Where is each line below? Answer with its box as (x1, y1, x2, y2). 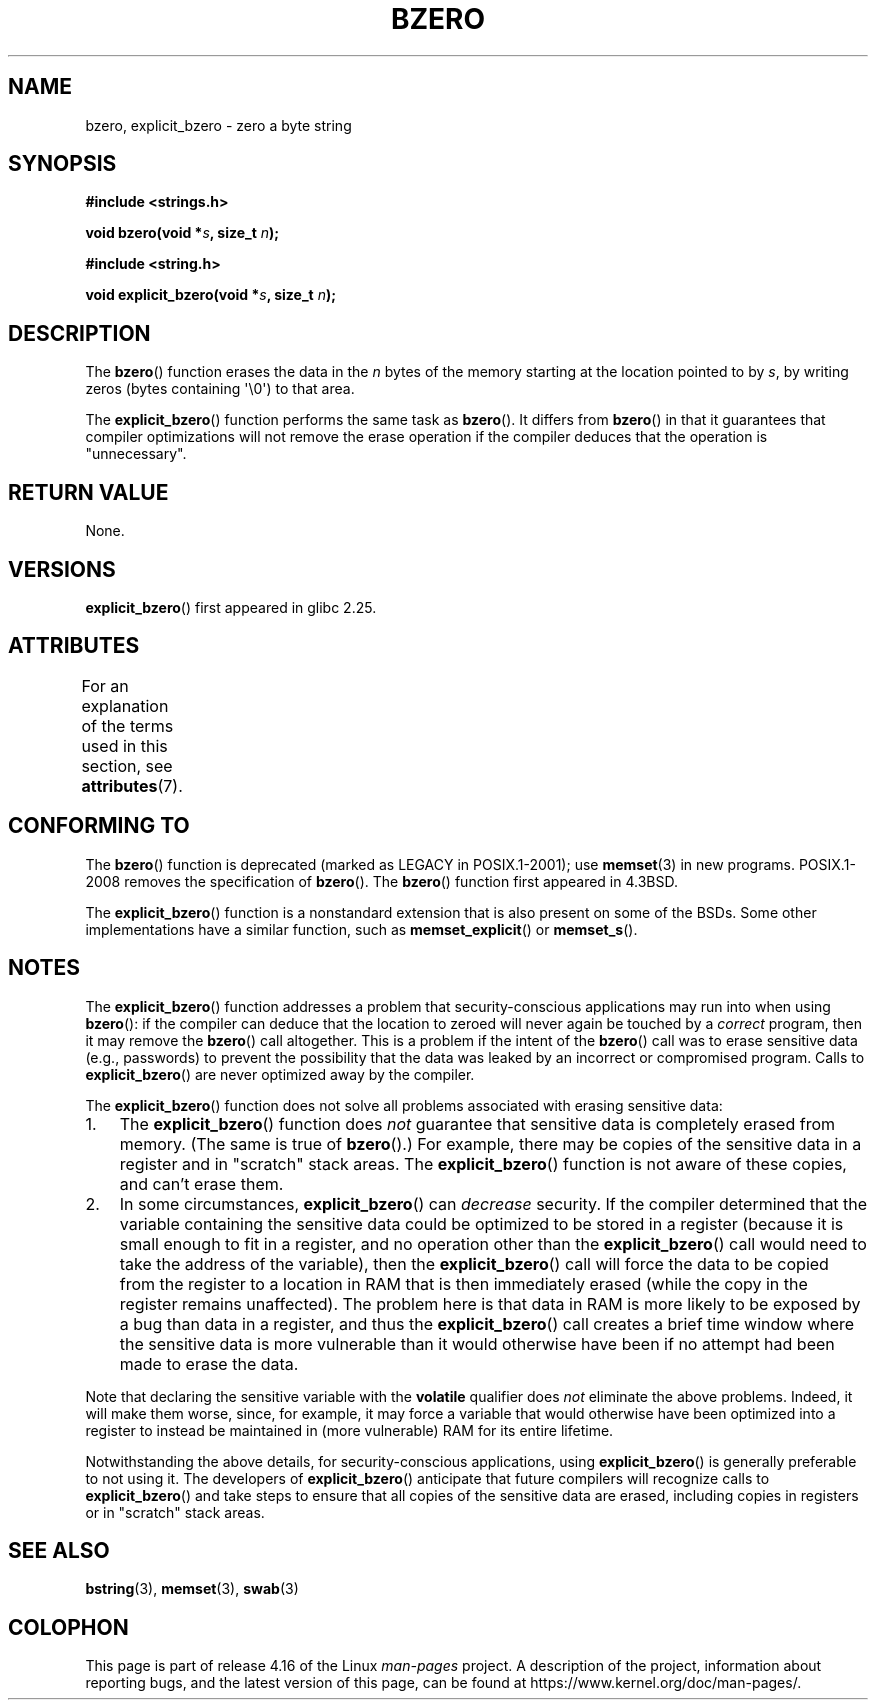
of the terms (81, 715, 174, 736)
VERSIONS (8, 556, 116, 582)
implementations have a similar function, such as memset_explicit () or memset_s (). (85, 920, 638, 938)
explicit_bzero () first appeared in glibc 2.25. (85, 598, 377, 616)
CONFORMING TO (8, 813, 190, 839)
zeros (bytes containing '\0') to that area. (85, 380, 355, 398)
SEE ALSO (8, 1537, 110, 1563)
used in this (81, 735, 168, 756)
